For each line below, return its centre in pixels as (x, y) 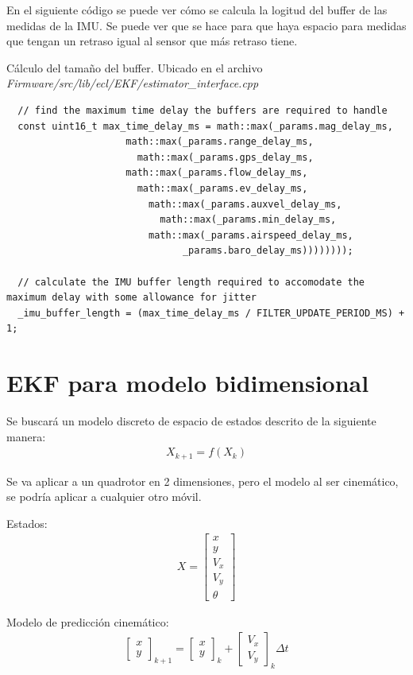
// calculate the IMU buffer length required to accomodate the (191, 282)
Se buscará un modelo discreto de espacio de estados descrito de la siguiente (191, 421)
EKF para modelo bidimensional (188, 383)
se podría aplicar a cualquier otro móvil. (104, 497)
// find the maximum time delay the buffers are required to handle (203, 110)
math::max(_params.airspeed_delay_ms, (251, 235)
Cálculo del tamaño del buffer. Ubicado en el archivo (135, 67)
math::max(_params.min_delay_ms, (248, 220)
